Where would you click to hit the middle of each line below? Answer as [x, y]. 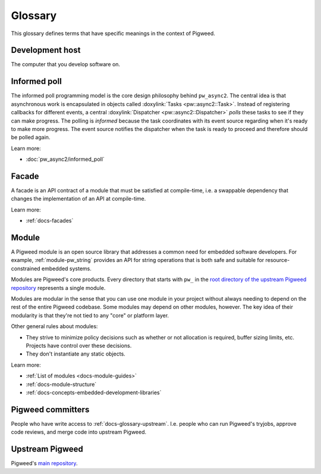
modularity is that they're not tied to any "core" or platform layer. [90, 315]
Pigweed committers [50, 409]
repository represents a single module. [58, 288]
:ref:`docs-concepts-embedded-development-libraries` [94, 392]
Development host [46, 50]
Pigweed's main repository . [44, 463]
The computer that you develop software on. [66, 64]
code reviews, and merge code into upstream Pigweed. [79, 432]
